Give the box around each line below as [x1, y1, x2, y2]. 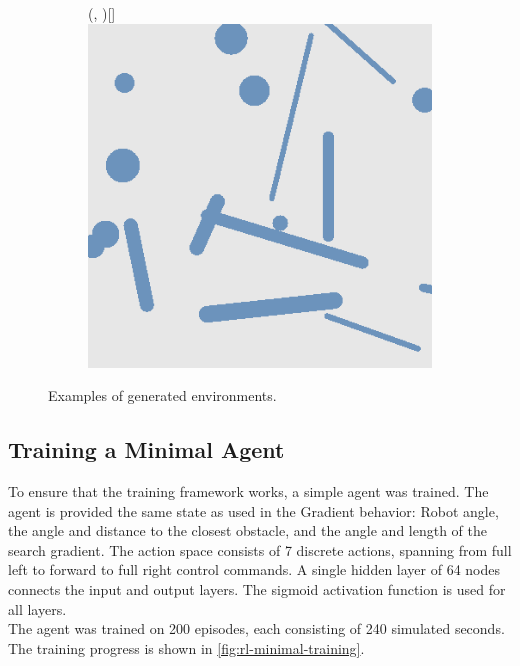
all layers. [8, 598, 67, 619]
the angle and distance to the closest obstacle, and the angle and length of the [8, 520, 488, 541]
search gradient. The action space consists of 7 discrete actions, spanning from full [8, 539, 512, 560]
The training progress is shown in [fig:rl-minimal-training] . [8, 637, 365, 658]
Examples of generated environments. [48, 385, 277, 406]
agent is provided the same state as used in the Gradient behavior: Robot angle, [8, 500, 499, 521]
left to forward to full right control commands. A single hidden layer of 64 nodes [8, 559, 500, 580]
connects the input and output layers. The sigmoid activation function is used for [8, 578, 506, 599]
